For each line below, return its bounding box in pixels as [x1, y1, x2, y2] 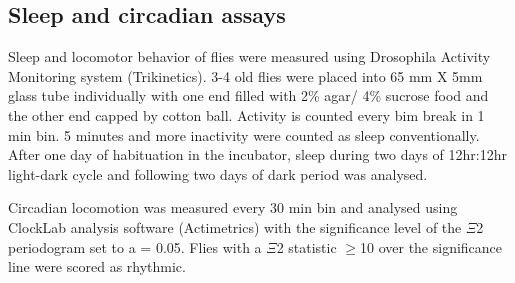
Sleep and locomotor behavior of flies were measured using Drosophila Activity [8, 46, 491, 67]
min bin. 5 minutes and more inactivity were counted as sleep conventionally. [8, 124, 480, 145]
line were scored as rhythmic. [8, 256, 186, 277]
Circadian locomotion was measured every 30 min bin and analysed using [8, 197, 458, 218]
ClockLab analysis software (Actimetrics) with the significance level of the [8, 216, 462, 237]
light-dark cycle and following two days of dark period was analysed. [8, 163, 428, 184]
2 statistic [276, 236, 337, 257]
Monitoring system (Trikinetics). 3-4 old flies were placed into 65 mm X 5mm [8, 65, 483, 86]
